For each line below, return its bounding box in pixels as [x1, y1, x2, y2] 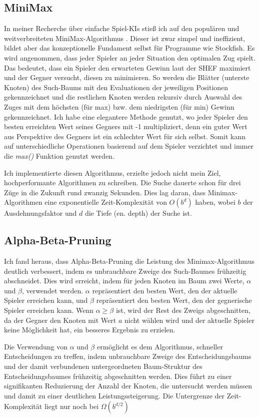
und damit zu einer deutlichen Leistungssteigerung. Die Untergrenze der [4, 390, 225, 400]
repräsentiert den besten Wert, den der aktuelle [92, 285, 237, 295]
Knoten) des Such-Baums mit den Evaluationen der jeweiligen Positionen [4, 82, 228, 92]
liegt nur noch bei [44, 401, 99, 411]
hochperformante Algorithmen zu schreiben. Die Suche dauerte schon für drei [4, 177, 241, 188]
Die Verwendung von [4, 341, 68, 351]
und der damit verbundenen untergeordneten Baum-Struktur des [4, 361, 202, 371]
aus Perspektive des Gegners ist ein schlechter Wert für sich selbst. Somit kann [4, 131, 245, 141]
